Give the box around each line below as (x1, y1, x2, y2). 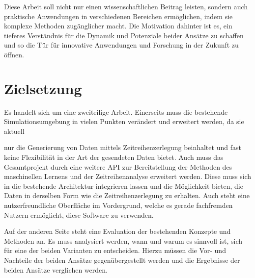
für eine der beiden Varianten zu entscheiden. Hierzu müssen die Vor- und (4, 245, 226, 255)
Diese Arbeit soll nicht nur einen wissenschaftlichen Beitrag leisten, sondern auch (4, 1, 248, 11)
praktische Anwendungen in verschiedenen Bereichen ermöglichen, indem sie (4, 11, 233, 21)
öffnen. (4, 49, 24, 59)
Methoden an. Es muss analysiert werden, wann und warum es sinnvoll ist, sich (4, 235, 243, 246)
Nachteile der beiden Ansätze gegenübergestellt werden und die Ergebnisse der (4, 255, 240, 265)
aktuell (4, 126, 25, 136)
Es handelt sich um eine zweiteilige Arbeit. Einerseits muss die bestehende (4, 106, 228, 117)
